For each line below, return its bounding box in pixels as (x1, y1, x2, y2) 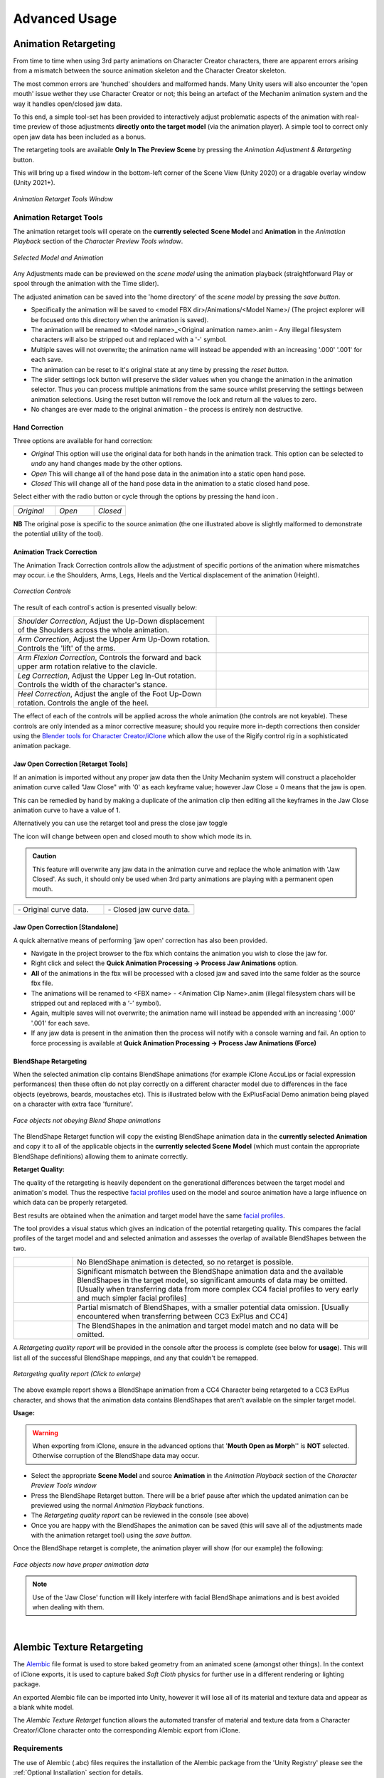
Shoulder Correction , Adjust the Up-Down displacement (17, 616, 206, 626)
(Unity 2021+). (13, 179, 55, 187)
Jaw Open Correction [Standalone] (13, 923, 119, 932)
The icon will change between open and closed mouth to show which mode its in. (13, 832, 252, 841)
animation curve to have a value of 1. (13, 806, 121, 814)
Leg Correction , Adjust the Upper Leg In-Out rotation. (17, 671, 197, 681)
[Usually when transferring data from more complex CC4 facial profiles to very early (77, 1284, 359, 1294)
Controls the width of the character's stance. (17, 680, 168, 690)
